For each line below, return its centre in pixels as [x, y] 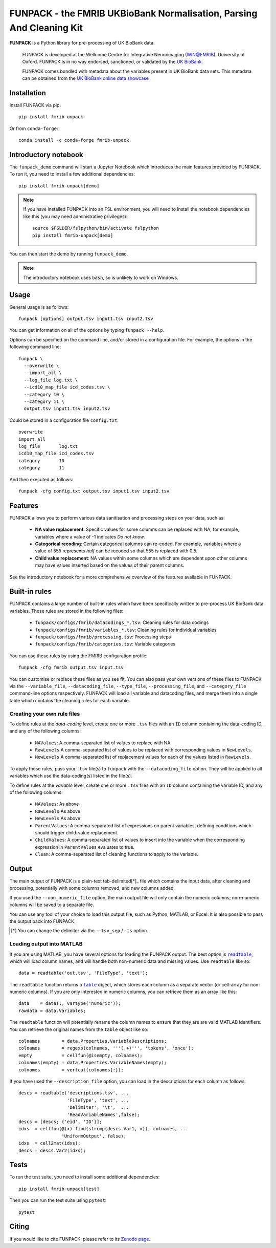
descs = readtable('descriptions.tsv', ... [74, 1093]
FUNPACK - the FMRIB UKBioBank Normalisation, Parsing [133, 13]
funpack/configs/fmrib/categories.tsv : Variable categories [105, 644]
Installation [28, 93]
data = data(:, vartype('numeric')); [70, 1004]
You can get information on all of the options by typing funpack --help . [87, 330]
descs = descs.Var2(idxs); [52, 1150]
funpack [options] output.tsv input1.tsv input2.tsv [86, 319]
